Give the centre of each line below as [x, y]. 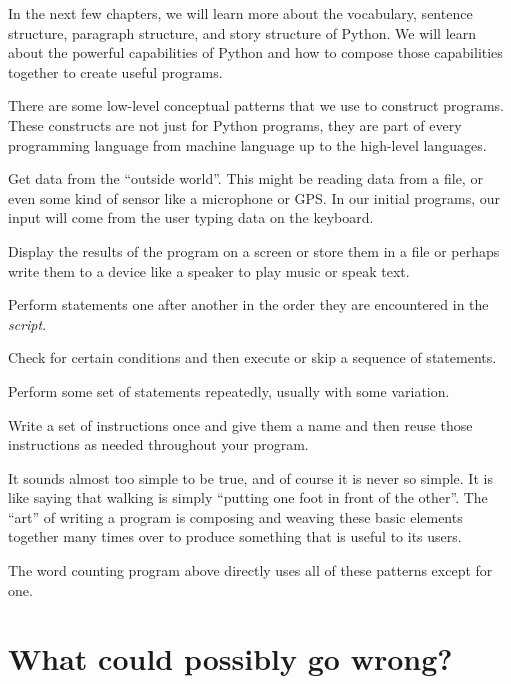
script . [27, 323]
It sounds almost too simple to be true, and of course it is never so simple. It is [250, 477]
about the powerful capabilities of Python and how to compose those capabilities [255, 52]
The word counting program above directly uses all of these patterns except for [250, 570]
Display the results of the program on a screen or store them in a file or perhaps [254, 250]
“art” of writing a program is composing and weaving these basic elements [235, 516]
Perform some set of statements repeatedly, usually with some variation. [229, 390]
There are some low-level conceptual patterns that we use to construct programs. [256, 105]
